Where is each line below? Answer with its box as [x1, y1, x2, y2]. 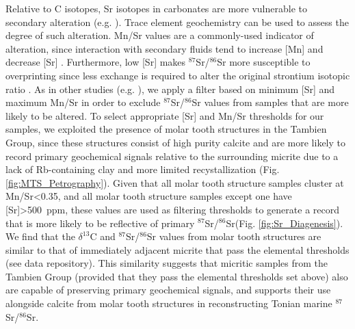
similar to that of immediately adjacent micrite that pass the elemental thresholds [5, 242, 350, 256]
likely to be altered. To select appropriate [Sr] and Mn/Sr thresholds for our [5, 108, 324, 122]
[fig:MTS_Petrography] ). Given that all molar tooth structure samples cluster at [5, 175, 344, 189]
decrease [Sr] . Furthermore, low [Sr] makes [5, 55, 186, 69]
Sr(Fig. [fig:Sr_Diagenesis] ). [226, 215, 343, 230]
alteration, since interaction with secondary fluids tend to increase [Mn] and [5, 41, 324, 55]
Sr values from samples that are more [192, 95, 349, 109]
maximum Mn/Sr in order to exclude [5, 95, 161, 109]
